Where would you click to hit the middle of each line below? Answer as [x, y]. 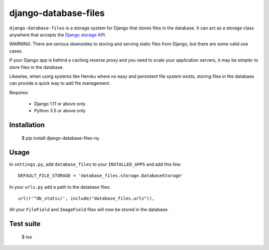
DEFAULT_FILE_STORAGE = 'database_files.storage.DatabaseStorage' [101, 176]
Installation [27, 125]
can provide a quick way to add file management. [60, 83]
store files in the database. [37, 67]
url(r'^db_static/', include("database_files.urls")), [86, 198]
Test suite [25, 224]
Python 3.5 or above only [60, 111]
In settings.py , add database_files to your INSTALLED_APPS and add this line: [95, 164]
